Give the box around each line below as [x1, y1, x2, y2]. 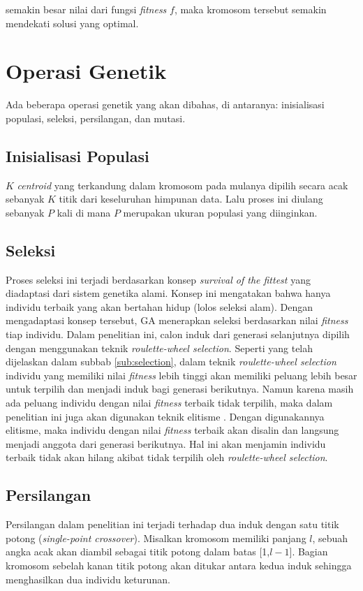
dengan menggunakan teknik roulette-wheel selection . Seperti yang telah [6, 340, 313, 355]
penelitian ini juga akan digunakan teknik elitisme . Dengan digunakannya [6, 409, 325, 423]
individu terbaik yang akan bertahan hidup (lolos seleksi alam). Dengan [6, 299, 313, 314]
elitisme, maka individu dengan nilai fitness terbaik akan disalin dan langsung [6, 423, 339, 437]
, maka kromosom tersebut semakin [174, 2, 327, 16]
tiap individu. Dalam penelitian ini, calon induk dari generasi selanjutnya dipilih [6, 327, 350, 342]
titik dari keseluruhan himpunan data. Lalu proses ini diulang [59, 191, 323, 206]
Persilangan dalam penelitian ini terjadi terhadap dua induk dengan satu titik [6, 517, 339, 532]
